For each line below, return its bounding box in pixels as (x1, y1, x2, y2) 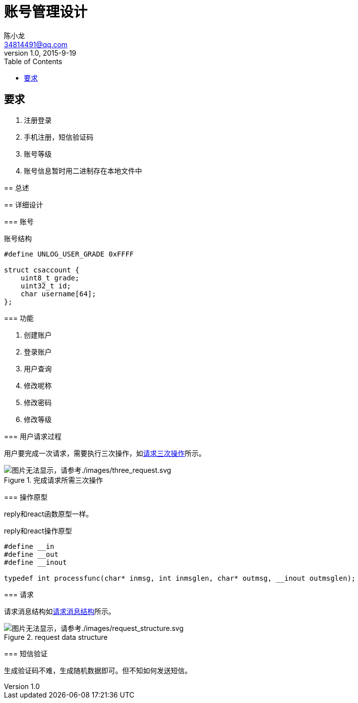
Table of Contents (4, 57, 63, 66)
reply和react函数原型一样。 (4, 509, 93, 518)
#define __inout (4, 558, 67, 566)
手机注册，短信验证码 (24, 132, 93, 141)
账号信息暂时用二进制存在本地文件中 (24, 166, 142, 175)
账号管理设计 (4, 3, 88, 20)
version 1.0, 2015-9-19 (4, 48, 76, 57)
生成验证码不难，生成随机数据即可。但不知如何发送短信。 (4, 666, 192, 675)
